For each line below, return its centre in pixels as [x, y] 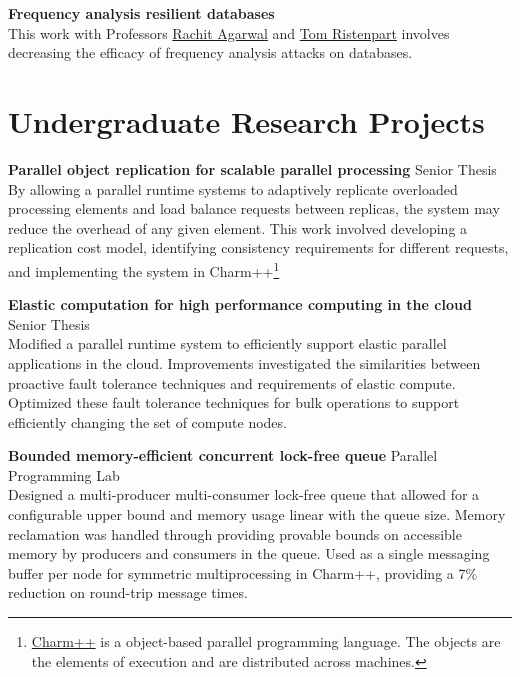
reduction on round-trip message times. [128, 592]
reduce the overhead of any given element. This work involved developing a [238, 227]
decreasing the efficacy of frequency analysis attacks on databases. [210, 52]
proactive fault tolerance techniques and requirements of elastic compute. [232, 382]
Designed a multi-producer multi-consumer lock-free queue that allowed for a [244, 494]
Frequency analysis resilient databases [141, 13]
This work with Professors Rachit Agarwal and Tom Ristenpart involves [229, 32]
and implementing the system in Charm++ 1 [144, 269]
